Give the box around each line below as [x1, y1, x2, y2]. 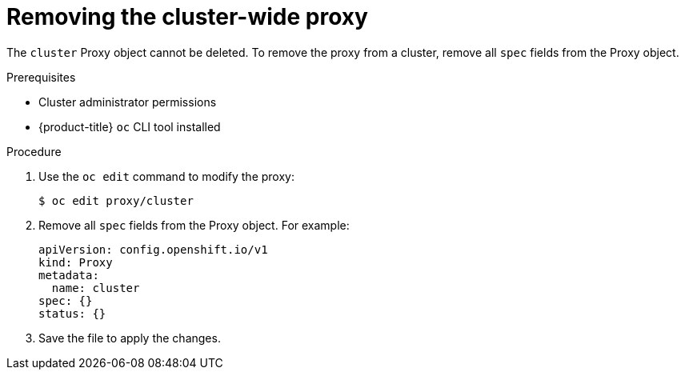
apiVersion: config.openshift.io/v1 [38, 242, 268, 256]
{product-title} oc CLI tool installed [38, 119, 221, 134]
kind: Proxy [38, 255, 113, 269]
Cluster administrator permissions [38, 94, 217, 109]
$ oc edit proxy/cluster [38, 194, 194, 207]
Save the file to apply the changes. [38, 330, 221, 345]
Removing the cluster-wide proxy [6, 3, 368, 30]
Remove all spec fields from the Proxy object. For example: [38, 218, 350, 232]
